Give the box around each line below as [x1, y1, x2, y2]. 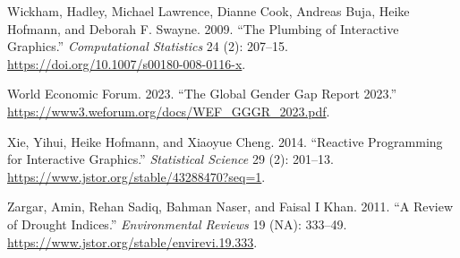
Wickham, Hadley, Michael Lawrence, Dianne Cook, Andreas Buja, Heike [7, 2, 410, 20]
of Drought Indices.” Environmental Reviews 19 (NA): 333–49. [7, 214, 347, 233]
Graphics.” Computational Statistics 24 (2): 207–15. [7, 37, 288, 56]
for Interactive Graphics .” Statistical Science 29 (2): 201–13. [7, 150, 334, 168]
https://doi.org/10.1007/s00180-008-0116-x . [7, 54, 246, 73]
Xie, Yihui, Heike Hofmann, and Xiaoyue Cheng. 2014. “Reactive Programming [7, 132, 443, 150]
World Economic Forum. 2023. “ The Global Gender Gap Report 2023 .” [7, 84, 397, 103]
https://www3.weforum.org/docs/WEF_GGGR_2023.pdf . [7, 101, 330, 120]
